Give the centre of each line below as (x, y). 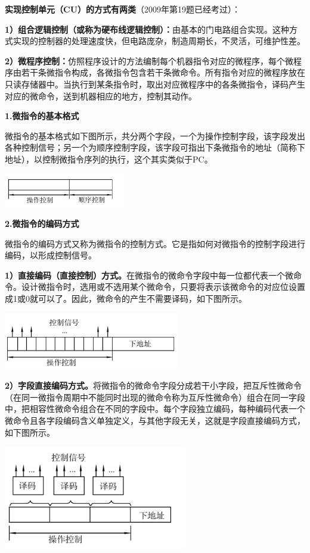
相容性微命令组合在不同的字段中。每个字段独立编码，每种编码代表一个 (167, 409)
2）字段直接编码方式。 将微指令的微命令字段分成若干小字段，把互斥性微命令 (154, 385)
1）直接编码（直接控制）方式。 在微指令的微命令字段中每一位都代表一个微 (149, 275)
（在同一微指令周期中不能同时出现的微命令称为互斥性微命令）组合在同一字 (151, 397)
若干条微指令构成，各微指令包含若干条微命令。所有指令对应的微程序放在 (163, 72)
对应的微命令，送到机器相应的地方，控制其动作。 (101, 96)
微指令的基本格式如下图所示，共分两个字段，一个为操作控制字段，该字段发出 (155, 135)
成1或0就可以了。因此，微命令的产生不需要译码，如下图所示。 (126, 299)
